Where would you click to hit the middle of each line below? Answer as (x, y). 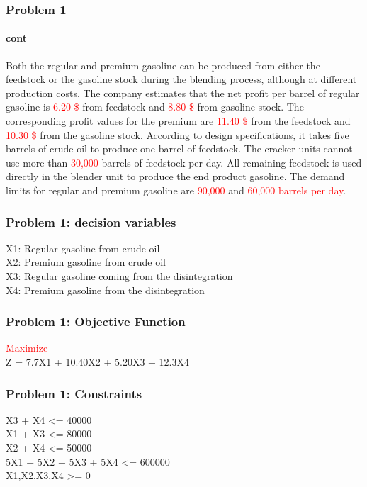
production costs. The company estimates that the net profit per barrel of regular (183, 93)
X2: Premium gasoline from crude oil (86, 262)
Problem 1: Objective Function (96, 321)
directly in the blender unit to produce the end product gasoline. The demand (175, 176)
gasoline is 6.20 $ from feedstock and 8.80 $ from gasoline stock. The (155, 107)
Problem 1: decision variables (91, 222)
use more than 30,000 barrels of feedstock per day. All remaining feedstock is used (184, 162)
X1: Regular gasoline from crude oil (83, 248)
